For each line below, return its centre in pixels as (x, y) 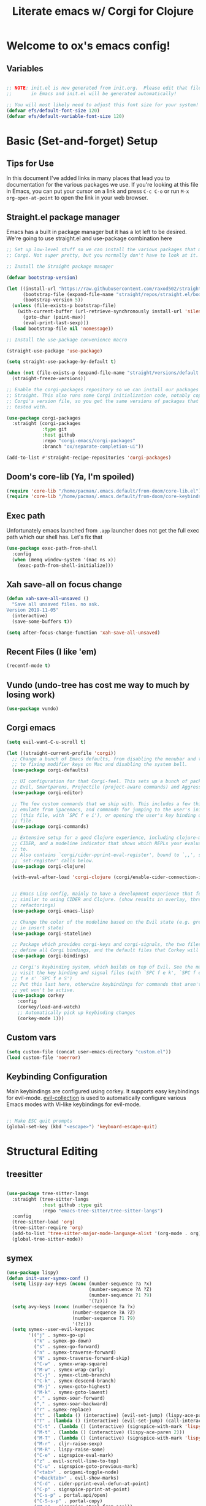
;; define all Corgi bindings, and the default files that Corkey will (105, 950)
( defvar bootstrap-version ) (42, 278)
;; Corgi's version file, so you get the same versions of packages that (103, 401)
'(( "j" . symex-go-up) (57, 1335)
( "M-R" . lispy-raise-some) (69, 1449)
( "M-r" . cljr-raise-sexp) (68, 1444)
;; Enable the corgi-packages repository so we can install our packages (103, 390)
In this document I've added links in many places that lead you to (88, 178)
